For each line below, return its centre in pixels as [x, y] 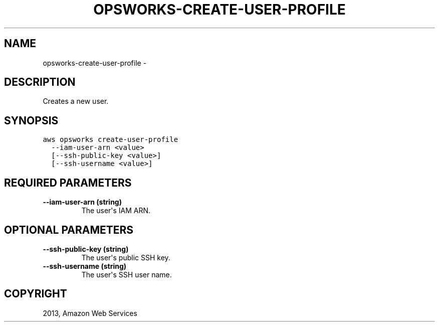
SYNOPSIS [31, 120]
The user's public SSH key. [126, 257]
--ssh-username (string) [85, 266]
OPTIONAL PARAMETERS [69, 230]
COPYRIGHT [36, 294]
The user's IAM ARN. [116, 211]
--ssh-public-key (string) [86, 249]
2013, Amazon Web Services [90, 313]
